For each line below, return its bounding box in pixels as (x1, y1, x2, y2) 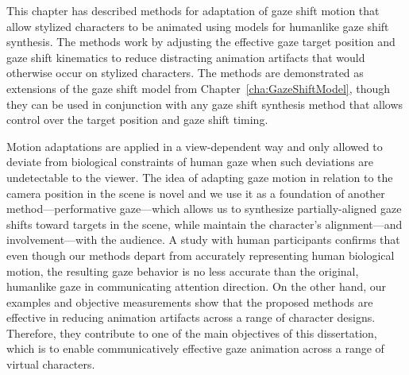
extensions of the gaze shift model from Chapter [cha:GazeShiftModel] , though (6, 79, 391, 96)
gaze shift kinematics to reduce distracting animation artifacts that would (6, 48, 365, 65)
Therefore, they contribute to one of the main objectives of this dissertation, (6, 324, 377, 341)
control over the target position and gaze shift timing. (6, 111, 268, 128)
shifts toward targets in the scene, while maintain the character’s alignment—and (6, 215, 403, 232)
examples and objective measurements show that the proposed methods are (6, 293, 373, 310)
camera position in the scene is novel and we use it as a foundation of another (6, 184, 385, 201)
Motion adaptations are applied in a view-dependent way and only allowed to (6, 137, 383, 154)
